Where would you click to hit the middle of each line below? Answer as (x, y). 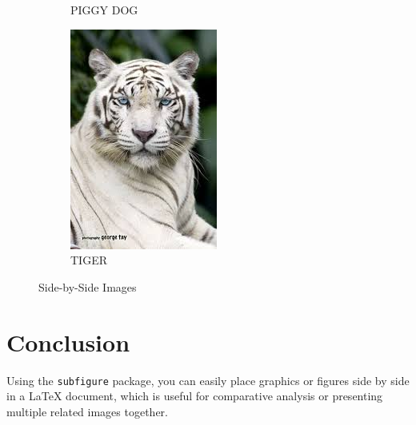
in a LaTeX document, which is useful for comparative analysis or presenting (195, 396)
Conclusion (68, 342)
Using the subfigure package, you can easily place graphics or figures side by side (208, 380)
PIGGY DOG (104, 10)
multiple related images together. (87, 411)
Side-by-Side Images (88, 286)
